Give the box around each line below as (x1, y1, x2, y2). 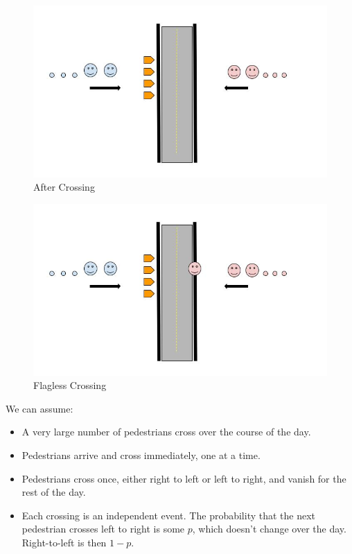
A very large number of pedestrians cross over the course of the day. (21, 424, 311, 439)
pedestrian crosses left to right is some (21, 521, 185, 536)
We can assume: (6, 401, 73, 415)
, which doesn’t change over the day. (192, 521, 346, 536)
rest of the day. (21, 485, 86, 499)
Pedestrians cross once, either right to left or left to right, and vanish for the (21, 471, 346, 485)
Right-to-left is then (21, 535, 107, 549)
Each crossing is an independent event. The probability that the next (21, 508, 316, 522)
